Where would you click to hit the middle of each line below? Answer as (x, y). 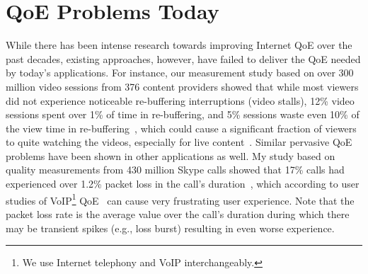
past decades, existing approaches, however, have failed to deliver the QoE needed (183, 58)
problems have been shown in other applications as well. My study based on (171, 155)
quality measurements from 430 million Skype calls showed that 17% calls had (175, 170)
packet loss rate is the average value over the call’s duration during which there (178, 213)
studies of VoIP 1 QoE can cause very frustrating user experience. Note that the (180, 199)
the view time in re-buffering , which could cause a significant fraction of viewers (181, 128)
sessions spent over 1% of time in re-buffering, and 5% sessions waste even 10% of (183, 114)
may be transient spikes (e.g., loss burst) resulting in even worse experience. (170, 228)
